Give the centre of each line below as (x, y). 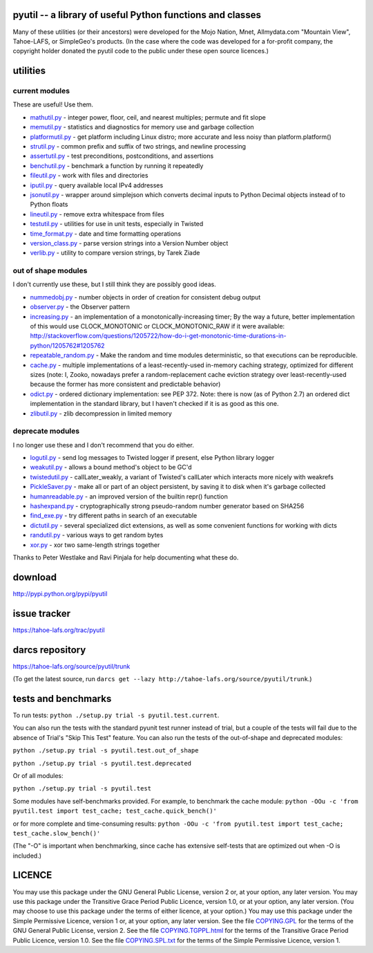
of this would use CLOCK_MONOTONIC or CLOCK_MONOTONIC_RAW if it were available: (157, 326)
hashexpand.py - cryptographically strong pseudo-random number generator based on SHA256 (167, 506)
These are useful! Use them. (53, 104)
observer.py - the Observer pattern (80, 307)
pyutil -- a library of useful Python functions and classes (137, 15)
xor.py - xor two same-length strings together (95, 545)
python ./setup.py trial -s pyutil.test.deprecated (102, 763)
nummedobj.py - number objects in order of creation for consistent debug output (145, 297)
